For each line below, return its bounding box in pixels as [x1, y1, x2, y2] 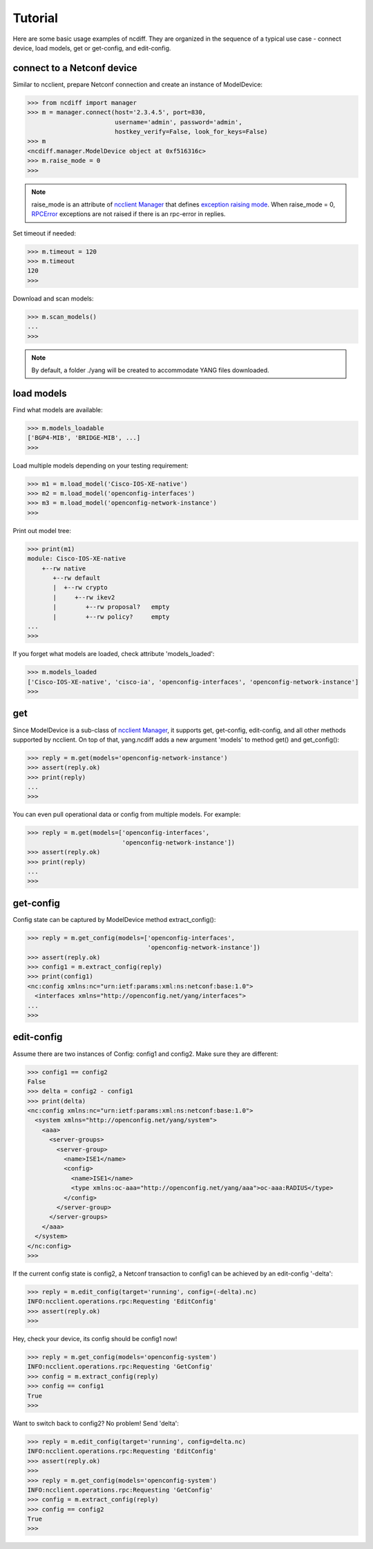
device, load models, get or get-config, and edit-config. [12, 44, 171, 52]
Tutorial [12, 10, 59, 26]
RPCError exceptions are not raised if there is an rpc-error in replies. [31, 210, 226, 218]
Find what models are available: [12, 405, 103, 414]
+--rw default [52, 574, 101, 581]
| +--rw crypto [52, 584, 108, 592]
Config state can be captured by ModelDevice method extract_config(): [12, 915, 216, 923]
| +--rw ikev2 [52, 593, 115, 601]
